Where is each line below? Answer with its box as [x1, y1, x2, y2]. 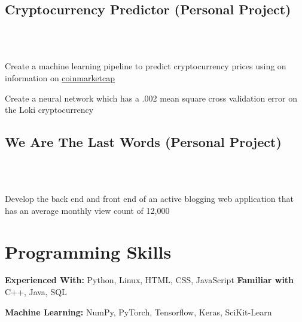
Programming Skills [5, 239, 172, 263]
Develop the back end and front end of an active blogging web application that [5, 192, 294, 205]
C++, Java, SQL [5, 286, 67, 298]
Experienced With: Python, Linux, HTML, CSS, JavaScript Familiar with [5, 274, 294, 286]
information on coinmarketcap [5, 71, 115, 84]
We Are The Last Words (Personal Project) [5, 133, 282, 151]
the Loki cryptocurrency [5, 103, 94, 116]
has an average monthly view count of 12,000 [5, 204, 170, 216]
